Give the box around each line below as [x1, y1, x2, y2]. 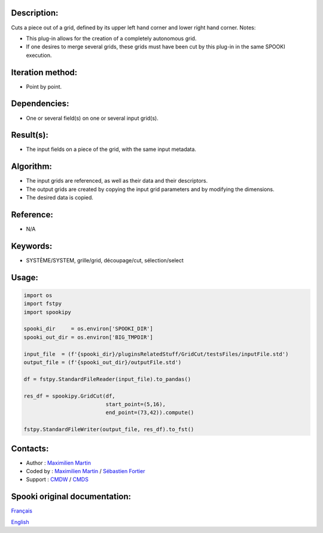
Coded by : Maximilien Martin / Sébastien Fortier [26, 468, 145, 475]
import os [23, 292, 53, 299]
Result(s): [11, 130, 49, 140]
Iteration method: [11, 67, 78, 77]
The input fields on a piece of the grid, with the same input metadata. [26, 146, 197, 153]
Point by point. [26, 83, 62, 90]
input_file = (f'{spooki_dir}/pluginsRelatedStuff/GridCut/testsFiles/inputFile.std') [23, 350, 289, 358]
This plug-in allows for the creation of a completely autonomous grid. [26, 35, 197, 42]
